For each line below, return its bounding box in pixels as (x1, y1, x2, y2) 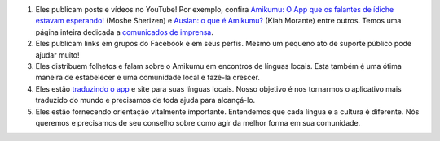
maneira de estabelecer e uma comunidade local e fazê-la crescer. (35, 73, 261, 83)
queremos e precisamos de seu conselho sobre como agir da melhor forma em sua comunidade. (35, 117, 361, 127)
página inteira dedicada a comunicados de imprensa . (35, 27, 213, 36)
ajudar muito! (35, 49, 80, 60)
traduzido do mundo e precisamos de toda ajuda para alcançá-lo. (35, 96, 256, 105)
